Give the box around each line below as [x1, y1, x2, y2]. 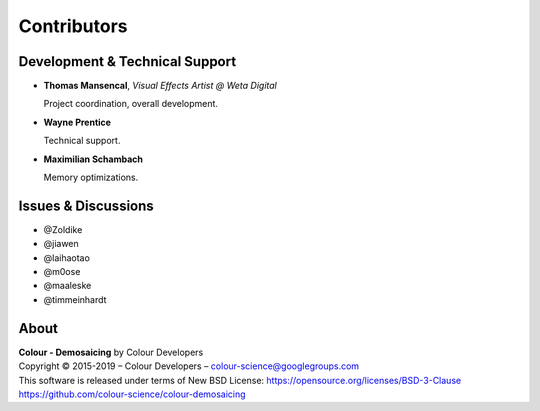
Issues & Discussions [18, 197, 154, 214]
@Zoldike [43, 223, 83, 235]
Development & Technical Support [18, 53, 237, 70]
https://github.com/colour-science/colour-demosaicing [18, 388, 246, 400]
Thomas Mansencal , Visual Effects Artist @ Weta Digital [43, 80, 277, 92]
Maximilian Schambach [43, 153, 144, 165]
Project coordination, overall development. [43, 98, 219, 110]
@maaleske [43, 280, 92, 292]
